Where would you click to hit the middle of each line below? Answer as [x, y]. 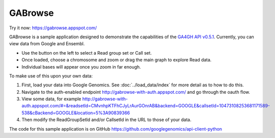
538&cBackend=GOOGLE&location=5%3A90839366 [76, 113]
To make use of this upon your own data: [51, 76]
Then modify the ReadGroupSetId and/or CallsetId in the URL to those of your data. [106, 120]
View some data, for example [51, 99]
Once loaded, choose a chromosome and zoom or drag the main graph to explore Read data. [117, 60]
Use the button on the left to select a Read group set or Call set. [87, 53]
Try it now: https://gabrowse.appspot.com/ [53, 28]
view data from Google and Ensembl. [47, 44]
